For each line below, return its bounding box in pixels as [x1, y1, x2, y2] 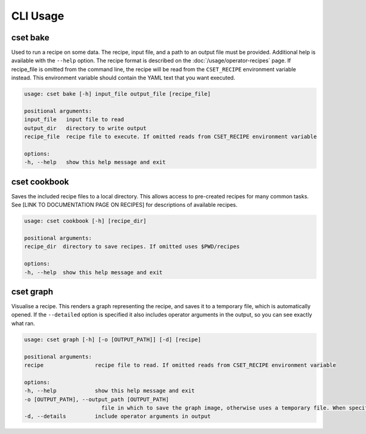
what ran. [11, 319, 35, 327]
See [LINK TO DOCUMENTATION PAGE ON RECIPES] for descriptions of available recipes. [11, 201, 238, 209]
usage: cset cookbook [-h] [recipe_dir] [24, 217, 146, 225]
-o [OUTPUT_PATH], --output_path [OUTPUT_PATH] [24, 396, 169, 403]
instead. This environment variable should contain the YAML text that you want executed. [11, 74, 235, 82]
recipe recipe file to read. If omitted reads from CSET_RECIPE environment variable [24, 362, 337, 369]
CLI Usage [11, 9, 64, 23]
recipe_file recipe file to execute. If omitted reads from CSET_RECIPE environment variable [24, 133, 317, 140]
